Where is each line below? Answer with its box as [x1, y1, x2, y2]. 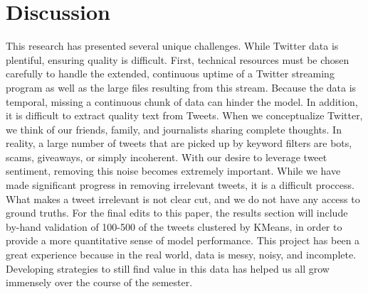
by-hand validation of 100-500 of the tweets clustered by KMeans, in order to [6, 219, 342, 234]
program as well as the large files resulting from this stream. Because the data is [6, 80, 357, 94]
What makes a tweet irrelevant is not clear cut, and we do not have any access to [6, 191, 360, 206]
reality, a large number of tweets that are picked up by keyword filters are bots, [6, 136, 352, 151]
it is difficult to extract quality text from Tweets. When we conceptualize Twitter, [6, 108, 363, 123]
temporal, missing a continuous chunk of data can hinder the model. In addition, [6, 94, 358, 109]
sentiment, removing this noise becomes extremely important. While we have [6, 163, 341, 178]
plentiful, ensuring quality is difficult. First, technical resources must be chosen [6, 52, 349, 67]
